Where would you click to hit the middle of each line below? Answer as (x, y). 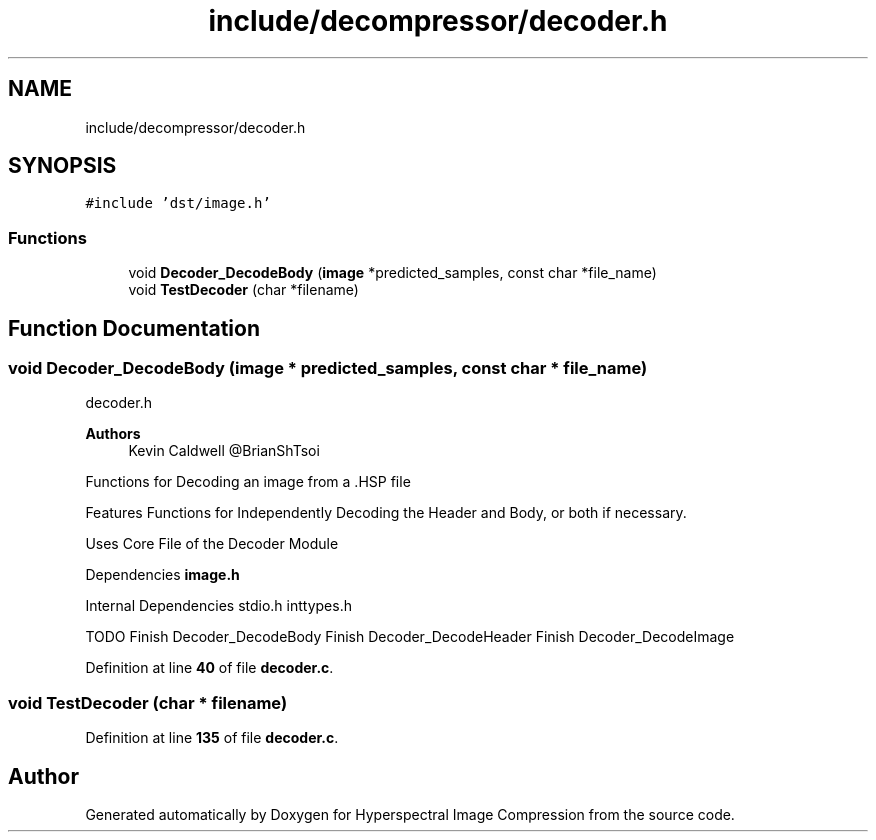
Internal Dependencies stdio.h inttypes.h (218, 606)
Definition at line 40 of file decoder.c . (209, 668)
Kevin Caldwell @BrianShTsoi (224, 451)
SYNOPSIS (62, 166)
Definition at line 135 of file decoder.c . (212, 738)
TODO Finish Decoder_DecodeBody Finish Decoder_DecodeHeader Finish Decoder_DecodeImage (410, 637)
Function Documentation (134, 328)
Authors (113, 434)
